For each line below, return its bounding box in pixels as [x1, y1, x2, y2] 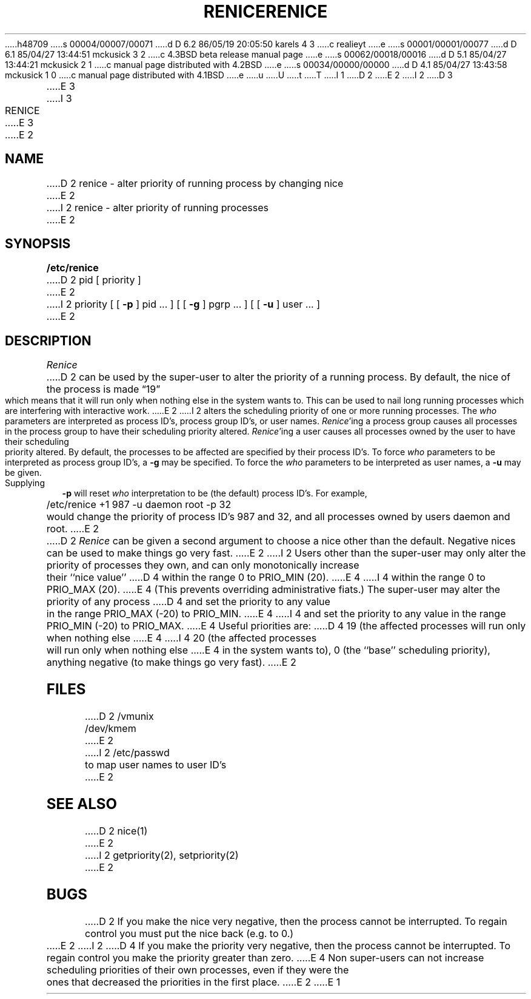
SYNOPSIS [5, 236, 71, 252]
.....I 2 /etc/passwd [85, 747, 170, 759]
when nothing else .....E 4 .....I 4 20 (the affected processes [46, 632, 317, 645]
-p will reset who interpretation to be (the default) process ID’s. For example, [62, 488, 367, 499]
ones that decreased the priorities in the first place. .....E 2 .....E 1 [46, 975, 341, 988]
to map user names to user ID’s [85, 759, 227, 771]
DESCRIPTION [5, 333, 92, 348]
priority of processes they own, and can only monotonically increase [46, 559, 359, 572]
